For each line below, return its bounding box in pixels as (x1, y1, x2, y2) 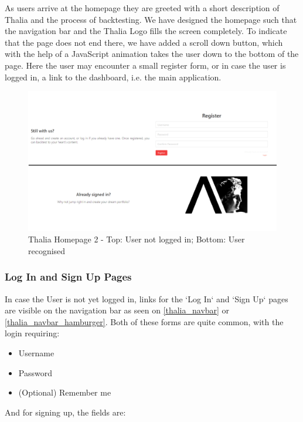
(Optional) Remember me (18, 386, 111, 399)
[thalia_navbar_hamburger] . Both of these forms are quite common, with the (5, 315, 284, 328)
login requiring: (5, 327, 60, 339)
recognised (28, 244, 66, 256)
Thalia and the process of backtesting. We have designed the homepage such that (5, 13, 297, 25)
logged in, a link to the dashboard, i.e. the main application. (5, 70, 222, 83)
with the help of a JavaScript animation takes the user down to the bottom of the (5, 48, 299, 60)
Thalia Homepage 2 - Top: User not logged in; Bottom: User (28, 233, 245, 245)
